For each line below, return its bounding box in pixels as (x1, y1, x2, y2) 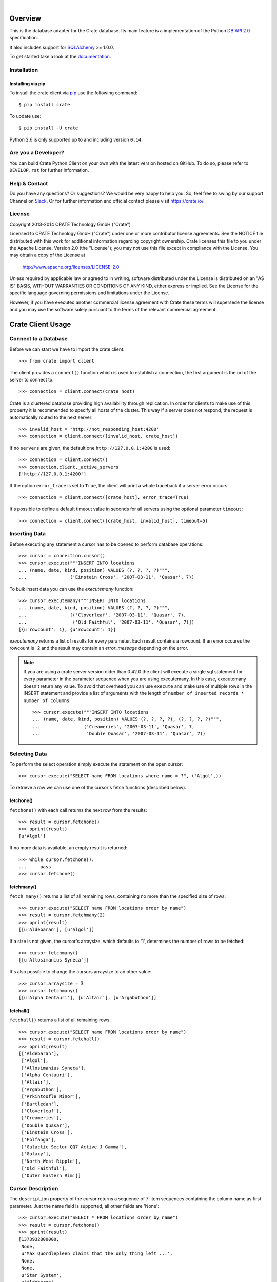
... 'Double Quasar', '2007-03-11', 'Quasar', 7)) (32, 731, 206, 737)
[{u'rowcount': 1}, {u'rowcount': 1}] (18, 626, 116, 632)
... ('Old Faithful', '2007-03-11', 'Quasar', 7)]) (18, 619, 194, 625)
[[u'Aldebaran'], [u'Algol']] (18, 927, 95, 933)
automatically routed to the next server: (9, 414, 93, 420)
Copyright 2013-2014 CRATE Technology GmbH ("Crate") (9, 221, 131, 227)
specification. (9, 35, 38, 41)
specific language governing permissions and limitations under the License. (9, 290, 169, 296)
